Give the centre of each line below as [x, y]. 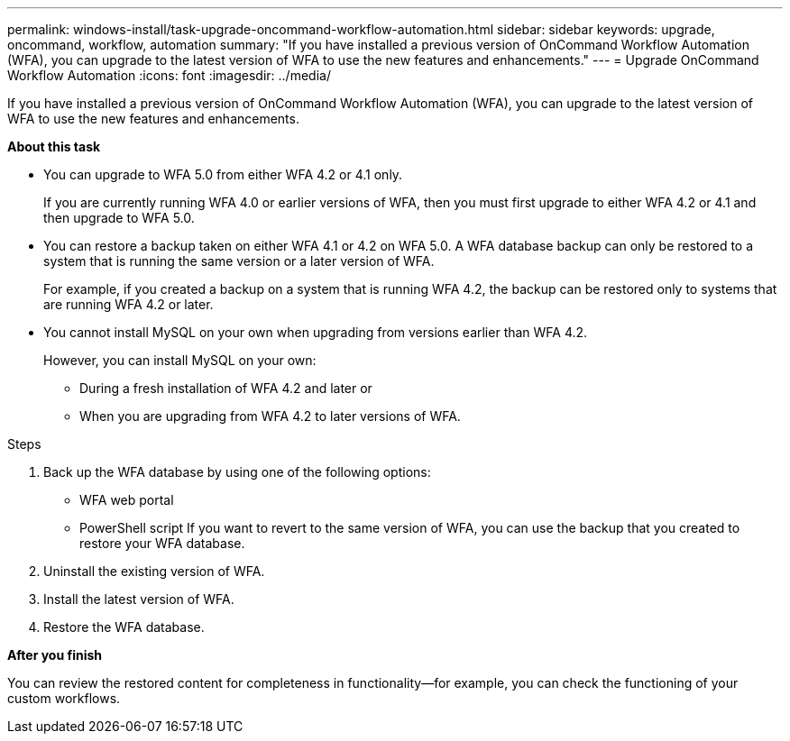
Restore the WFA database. [124, 627]
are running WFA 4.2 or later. [129, 304]
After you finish [55, 655]
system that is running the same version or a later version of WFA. [239, 261]
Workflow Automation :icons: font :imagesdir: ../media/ [169, 75]
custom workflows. [64, 698]
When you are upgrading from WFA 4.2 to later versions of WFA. [270, 416]
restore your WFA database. [162, 543]
